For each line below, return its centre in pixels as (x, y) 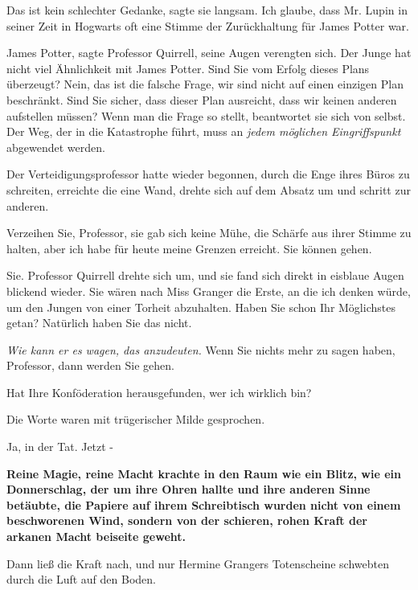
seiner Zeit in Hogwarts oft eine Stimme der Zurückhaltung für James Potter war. (208, 25)
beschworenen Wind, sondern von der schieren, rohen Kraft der (187, 520)
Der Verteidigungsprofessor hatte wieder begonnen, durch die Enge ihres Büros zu (208, 174)
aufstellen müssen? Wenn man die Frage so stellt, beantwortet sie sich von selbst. (206, 115)
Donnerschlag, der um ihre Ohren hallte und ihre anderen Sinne (189, 489)
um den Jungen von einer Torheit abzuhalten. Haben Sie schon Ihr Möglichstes (201, 307)
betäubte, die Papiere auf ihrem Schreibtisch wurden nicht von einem (204, 504)
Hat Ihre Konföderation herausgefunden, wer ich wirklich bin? (159, 392)
